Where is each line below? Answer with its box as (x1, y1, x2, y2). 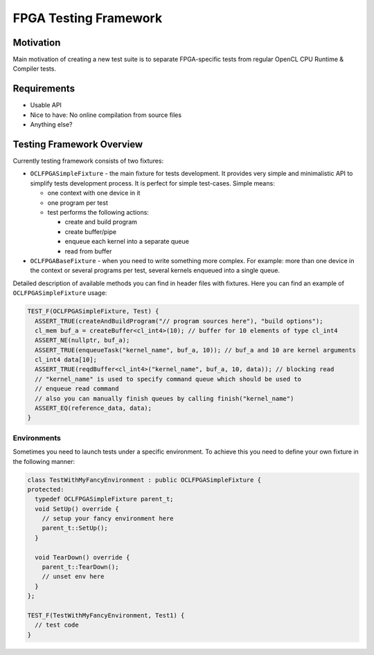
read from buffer (64, 246, 112, 255)
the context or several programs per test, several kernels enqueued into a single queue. (30, 267, 280, 275)
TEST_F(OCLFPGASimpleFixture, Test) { (27, 307, 159, 315)
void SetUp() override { (35, 505, 119, 512)
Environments (12, 433, 62, 442)
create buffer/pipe (64, 227, 117, 235)
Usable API (30, 101, 62, 109)
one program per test (47, 198, 109, 207)
